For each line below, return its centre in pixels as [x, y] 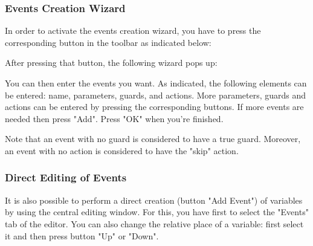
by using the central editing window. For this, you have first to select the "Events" [157, 212]
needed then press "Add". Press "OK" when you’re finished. [114, 118]
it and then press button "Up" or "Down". [82, 235]
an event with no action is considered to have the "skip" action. [122, 150]
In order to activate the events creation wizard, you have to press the [133, 31]
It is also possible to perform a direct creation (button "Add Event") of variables [154, 200]
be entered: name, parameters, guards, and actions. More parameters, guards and [156, 95]
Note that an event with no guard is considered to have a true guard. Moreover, [153, 139]
